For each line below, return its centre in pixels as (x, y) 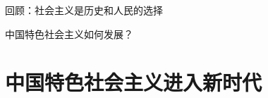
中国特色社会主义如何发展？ (69, 33)
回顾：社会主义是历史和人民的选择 (84, 10)
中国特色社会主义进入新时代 (134, 82)
